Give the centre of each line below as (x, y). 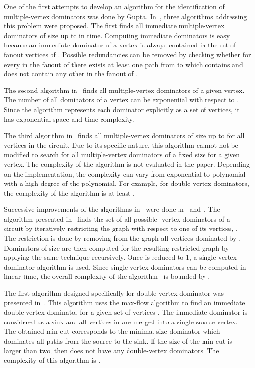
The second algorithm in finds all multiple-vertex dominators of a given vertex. (124, 90)
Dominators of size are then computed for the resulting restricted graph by (116, 247)
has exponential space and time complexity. (69, 119)
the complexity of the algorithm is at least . (69, 193)
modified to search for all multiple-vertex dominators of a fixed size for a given (122, 154)
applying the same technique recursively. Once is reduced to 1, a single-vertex (120, 257)
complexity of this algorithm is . (52, 360)
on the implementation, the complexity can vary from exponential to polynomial (125, 173)
